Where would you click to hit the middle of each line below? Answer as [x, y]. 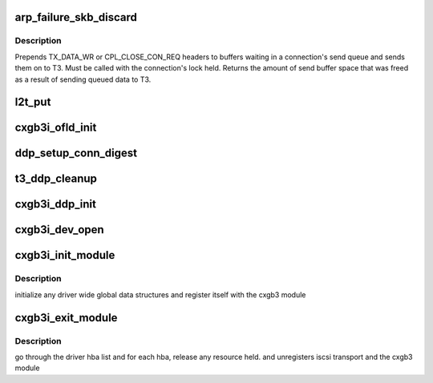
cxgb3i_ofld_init [56, 128]
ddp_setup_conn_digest [76, 153]
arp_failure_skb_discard [76, 17]
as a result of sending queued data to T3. [83, 79]
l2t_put [33, 102]
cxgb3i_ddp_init [55, 204]
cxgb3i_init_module [65, 255]
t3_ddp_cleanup [56, 179]
